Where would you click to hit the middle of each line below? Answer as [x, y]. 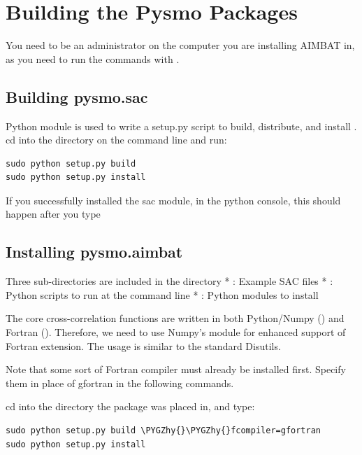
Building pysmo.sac [77, 96]
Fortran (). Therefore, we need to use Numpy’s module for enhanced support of [176, 332]
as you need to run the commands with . [93, 58]
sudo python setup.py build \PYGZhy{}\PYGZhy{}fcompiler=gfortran [164, 431]
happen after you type [53, 214]
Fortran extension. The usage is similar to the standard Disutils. [143, 345]
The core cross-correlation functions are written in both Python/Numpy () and [175, 318]
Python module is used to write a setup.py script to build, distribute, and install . [181, 126]
